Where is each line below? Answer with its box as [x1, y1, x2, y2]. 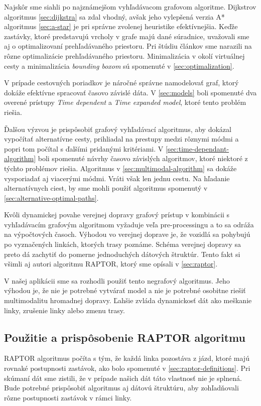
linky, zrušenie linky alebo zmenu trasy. [4, 305, 125, 315]
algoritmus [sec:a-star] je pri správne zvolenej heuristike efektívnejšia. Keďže [4, 21, 238, 32]
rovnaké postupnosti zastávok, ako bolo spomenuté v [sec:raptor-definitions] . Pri [4, 363, 250, 373]
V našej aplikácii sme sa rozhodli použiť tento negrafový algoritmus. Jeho [4, 275, 230, 286]
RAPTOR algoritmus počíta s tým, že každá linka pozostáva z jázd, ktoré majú [4, 353, 249, 363]
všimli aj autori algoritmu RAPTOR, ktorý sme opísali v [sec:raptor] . [4, 258, 218, 269]
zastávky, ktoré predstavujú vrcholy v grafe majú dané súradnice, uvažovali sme [4, 31, 249, 41]
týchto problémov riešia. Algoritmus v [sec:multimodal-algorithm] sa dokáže [4, 163, 237, 173]
